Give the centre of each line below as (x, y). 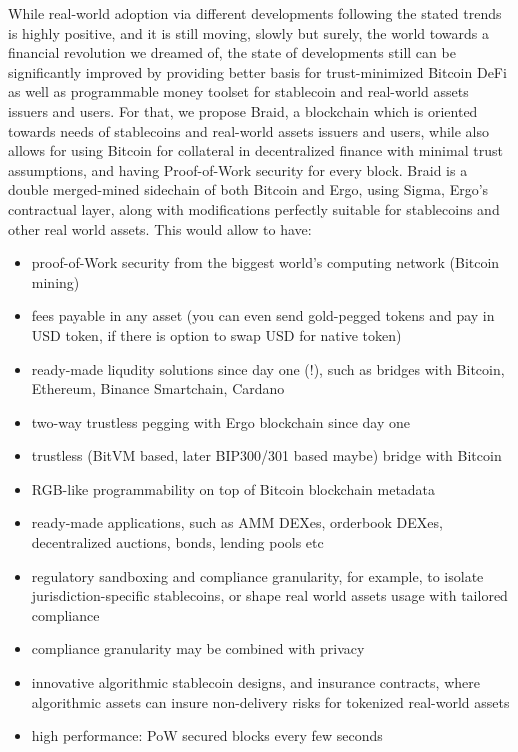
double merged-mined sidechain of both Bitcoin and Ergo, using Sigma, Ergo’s (248, 189)
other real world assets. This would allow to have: (160, 228)
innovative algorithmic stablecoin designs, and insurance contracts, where (255, 682)
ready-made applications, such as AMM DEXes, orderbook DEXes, (237, 522)
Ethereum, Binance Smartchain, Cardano (158, 388)
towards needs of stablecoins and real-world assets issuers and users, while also (249, 130)
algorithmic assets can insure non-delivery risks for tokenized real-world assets (270, 701)
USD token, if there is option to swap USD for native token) (216, 334)
